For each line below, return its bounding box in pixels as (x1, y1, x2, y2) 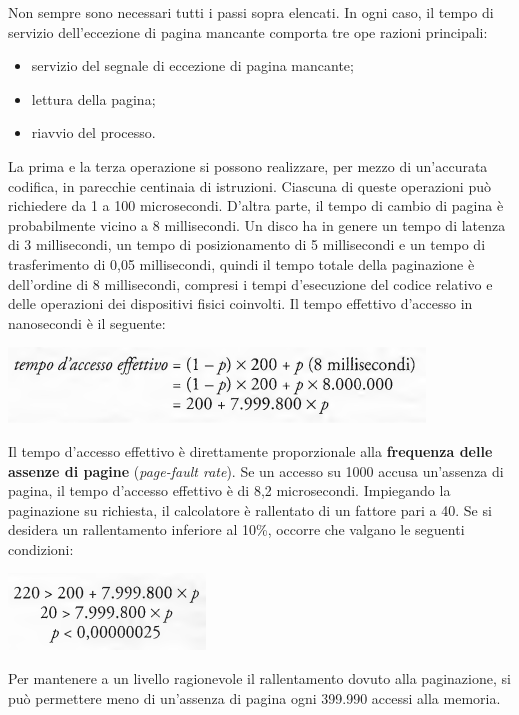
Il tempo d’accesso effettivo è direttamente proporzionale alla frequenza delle (8, 440, 493, 461)
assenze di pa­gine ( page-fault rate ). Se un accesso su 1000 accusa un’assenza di (8, 460, 504, 481)
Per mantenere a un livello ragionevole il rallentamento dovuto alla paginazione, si (8, 668, 511, 689)
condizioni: (8, 538, 74, 559)
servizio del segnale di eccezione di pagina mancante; (31, 55, 354, 76)
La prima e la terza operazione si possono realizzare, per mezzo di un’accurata (8, 155, 488, 176)
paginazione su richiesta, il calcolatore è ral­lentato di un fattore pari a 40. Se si (8, 499, 492, 520)
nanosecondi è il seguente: (8, 312, 166, 333)
